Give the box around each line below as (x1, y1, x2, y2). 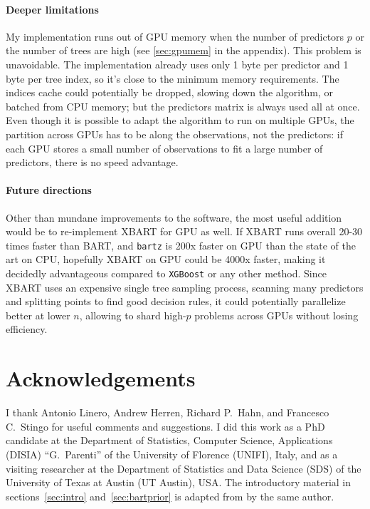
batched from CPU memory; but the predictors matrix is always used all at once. (6, 98, 360, 113)
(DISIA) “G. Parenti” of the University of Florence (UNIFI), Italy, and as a (6, 446, 338, 461)
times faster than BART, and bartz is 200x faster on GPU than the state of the (6, 237, 356, 252)
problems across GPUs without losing (194, 307, 359, 322)
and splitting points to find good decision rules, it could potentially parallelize (6, 294, 346, 309)
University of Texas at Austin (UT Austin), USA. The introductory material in (6, 475, 351, 490)
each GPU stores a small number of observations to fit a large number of (6, 140, 323, 155)
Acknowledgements (6, 364, 196, 393)
